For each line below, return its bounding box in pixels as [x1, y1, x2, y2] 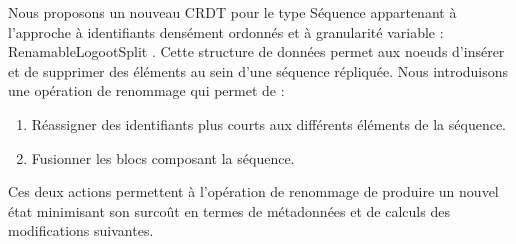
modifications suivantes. [8, 220, 154, 241]
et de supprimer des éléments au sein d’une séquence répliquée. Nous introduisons [8, 60, 509, 81]
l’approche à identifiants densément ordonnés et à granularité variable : [8, 21, 444, 42]
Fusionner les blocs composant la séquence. [31, 147, 295, 168]
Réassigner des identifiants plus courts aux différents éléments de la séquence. [31, 113, 507, 134]
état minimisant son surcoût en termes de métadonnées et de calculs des [8, 200, 450, 221]
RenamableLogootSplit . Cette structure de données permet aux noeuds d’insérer [8, 41, 505, 62]
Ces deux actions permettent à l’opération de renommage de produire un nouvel [8, 181, 499, 202]
